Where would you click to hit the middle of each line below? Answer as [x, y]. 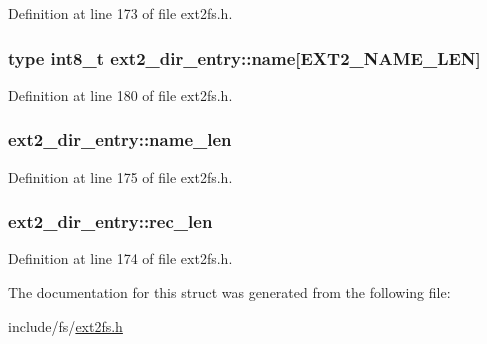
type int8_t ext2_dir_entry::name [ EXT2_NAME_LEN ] [244, 57]
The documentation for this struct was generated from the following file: [229, 292]
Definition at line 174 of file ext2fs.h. [120, 258]
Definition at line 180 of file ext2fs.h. [120, 94]
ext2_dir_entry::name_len [120, 139]
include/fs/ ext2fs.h [65, 325]
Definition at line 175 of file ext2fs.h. [120, 176]
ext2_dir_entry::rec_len [110, 221]
